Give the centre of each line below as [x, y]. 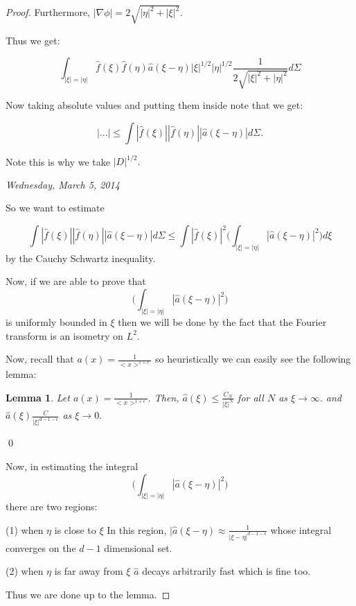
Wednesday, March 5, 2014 [63, 184]
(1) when [25, 529]
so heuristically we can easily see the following [253, 359]
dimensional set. [138, 547]
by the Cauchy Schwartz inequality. [81, 258]
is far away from [89, 571]
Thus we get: [33, 40]
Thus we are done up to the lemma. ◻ [88, 595]
